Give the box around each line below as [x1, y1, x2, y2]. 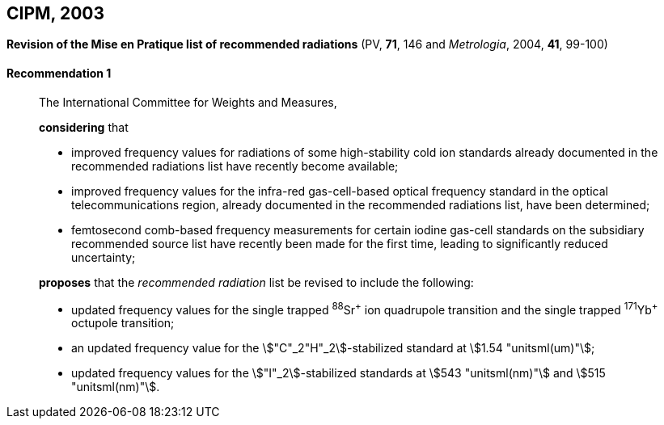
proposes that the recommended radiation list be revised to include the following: [39, 275, 474, 289]
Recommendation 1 [6, 66, 112, 81]
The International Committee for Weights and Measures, [39, 95, 337, 109]
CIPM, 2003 [6, 3, 105, 23]
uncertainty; [71, 250, 136, 264]
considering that [39, 120, 129, 134]
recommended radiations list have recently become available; [71, 158, 399, 173]
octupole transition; [71, 316, 175, 330]
